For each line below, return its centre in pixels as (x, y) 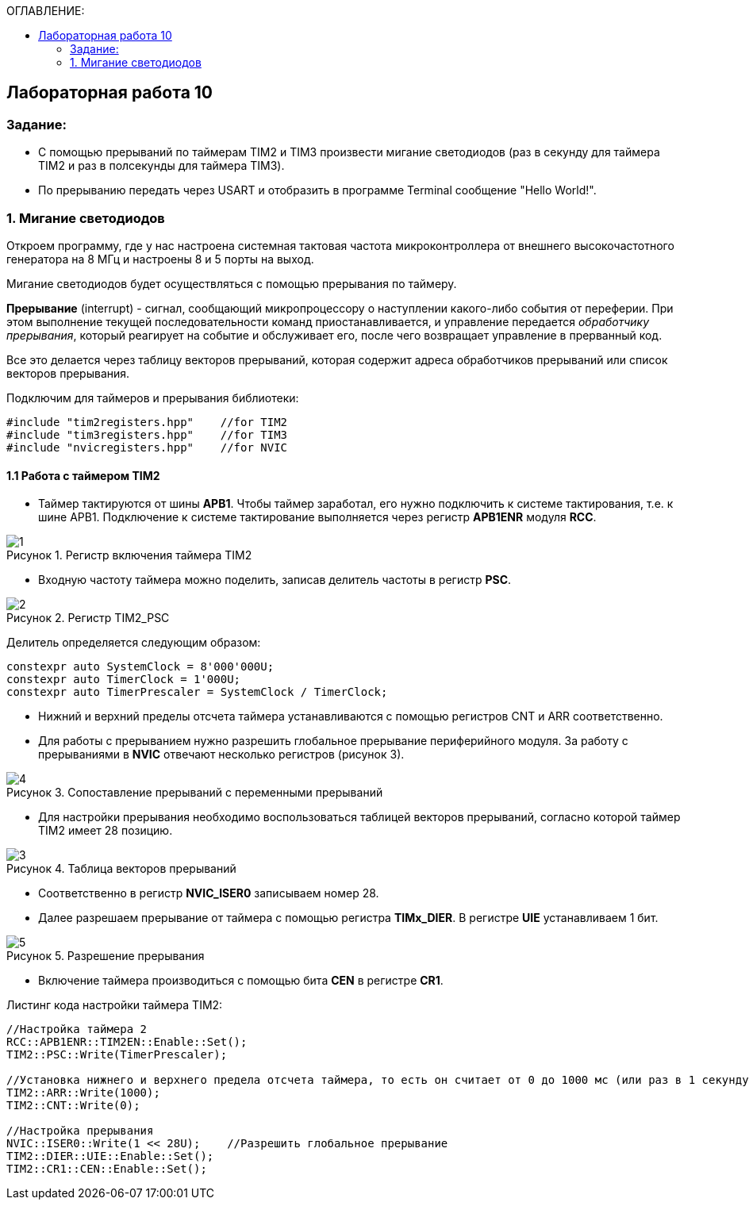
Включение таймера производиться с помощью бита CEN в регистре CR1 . (241, 981)
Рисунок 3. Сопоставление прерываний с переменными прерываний (195, 793)
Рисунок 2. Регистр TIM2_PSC (88, 618)
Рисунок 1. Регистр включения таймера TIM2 (129, 555)
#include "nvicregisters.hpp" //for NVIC (147, 447)
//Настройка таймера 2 (77, 1029)
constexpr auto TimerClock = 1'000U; (124, 680)
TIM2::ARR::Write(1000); (83, 1093)
